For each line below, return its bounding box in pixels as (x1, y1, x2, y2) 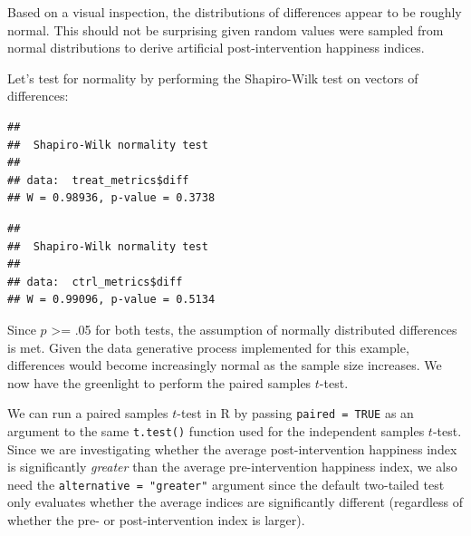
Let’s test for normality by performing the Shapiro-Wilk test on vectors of (7, 68, 418, 87)
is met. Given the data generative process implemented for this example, (7, 337, 409, 356)
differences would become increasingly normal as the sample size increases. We (7, 356, 442, 375)
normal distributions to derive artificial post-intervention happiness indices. (7, 38, 425, 57)
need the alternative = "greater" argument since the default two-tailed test (7, 474, 445, 493)
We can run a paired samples (7, 404, 168, 423)
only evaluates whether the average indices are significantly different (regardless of (7, 492, 464, 512)
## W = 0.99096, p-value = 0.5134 (7, 293, 216, 307)
